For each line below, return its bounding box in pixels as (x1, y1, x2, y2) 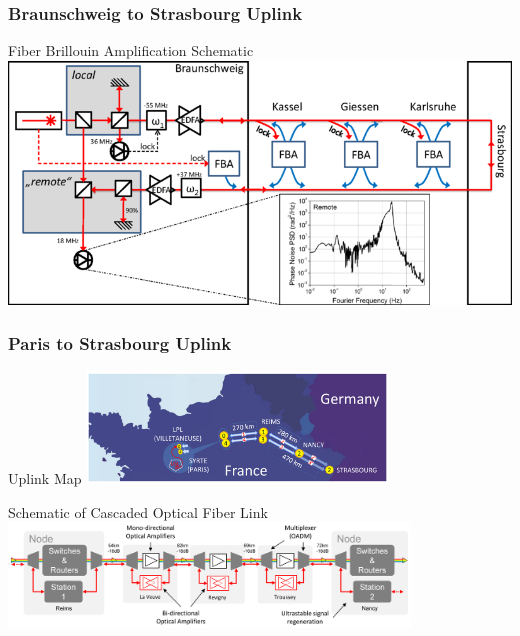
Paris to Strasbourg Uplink (8, 331, 232, 356)
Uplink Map (8, 468, 82, 489)
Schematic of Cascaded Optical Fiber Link (8, 501, 268, 522)
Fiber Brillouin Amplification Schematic (8, 40, 254, 61)
